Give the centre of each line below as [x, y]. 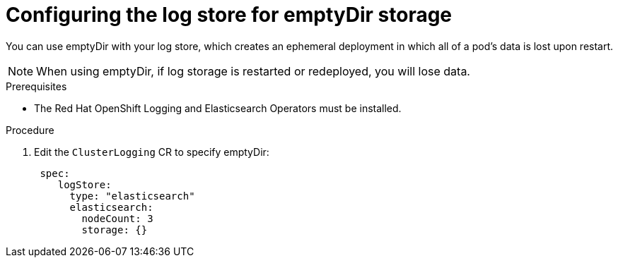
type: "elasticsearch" [132, 196]
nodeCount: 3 [117, 218]
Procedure [30, 130]
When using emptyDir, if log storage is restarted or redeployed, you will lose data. [253, 71]
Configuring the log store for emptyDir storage [229, 15]
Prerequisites [36, 86]
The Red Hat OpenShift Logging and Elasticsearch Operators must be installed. [218, 108]
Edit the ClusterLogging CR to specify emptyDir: [152, 152]
